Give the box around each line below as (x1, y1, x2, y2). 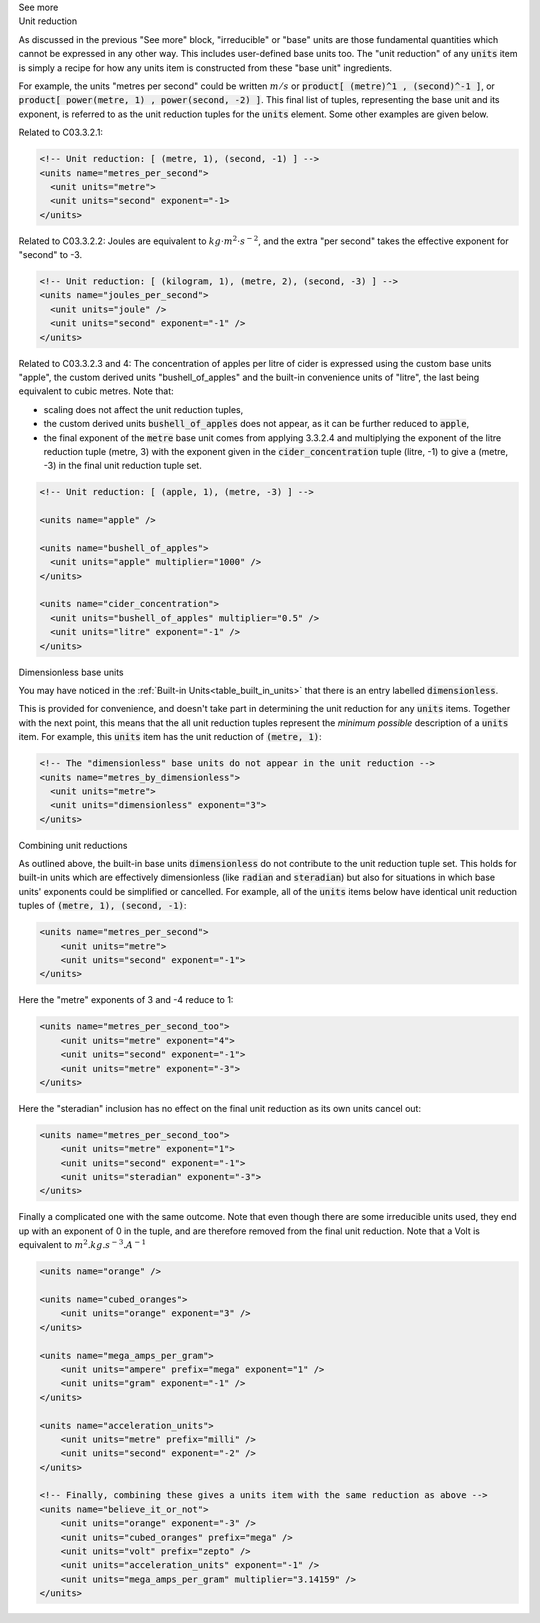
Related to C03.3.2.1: (18, 126, 104, 139)
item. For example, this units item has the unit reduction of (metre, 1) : (18, 731, 322, 743)
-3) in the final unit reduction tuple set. (43, 460, 202, 472)
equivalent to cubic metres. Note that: (18, 385, 174, 397)
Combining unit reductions (18, 839, 128, 851)
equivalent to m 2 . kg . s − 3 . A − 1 (18, 1238, 147, 1251)
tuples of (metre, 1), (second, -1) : (18, 900, 187, 912)
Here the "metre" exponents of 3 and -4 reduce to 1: (18, 994, 234, 1006)
